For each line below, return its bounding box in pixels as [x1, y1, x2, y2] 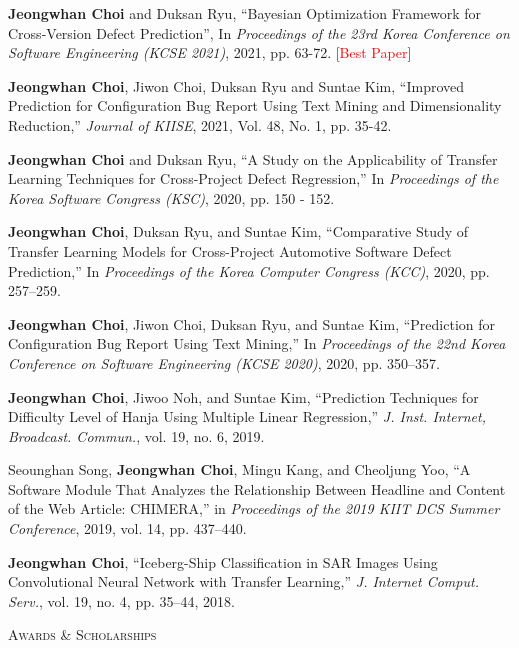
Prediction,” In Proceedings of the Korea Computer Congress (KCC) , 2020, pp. [8, 260, 490, 281]
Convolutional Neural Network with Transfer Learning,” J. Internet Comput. [8, 571, 479, 592]
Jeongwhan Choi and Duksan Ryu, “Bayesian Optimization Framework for [8, 3, 482, 23]
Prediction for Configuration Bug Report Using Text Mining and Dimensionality [8, 95, 502, 116]
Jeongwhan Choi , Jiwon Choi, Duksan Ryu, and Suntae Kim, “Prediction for [8, 313, 495, 334]
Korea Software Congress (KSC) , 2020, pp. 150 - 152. [8, 187, 335, 208]
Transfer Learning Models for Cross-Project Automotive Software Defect [8, 240, 452, 261]
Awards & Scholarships [8, 624, 157, 645]
